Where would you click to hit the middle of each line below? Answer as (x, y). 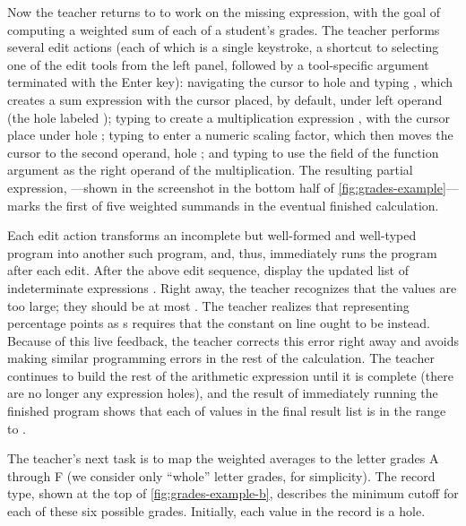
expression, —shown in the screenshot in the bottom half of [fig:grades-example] (227, 187)
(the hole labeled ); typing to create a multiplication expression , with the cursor (229, 117)
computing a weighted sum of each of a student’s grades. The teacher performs (224, 29)
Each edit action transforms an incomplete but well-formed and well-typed (212, 235)
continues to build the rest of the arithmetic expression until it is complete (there (230, 375)
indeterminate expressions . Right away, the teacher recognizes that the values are (232, 287)
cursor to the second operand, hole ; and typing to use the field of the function (223, 152)
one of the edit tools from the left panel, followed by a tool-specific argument (218, 64)
